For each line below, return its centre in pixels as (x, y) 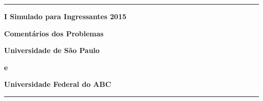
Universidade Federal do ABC (58, 84)
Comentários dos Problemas (54, 33)
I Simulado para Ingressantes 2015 (65, 16)
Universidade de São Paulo (52, 50)
